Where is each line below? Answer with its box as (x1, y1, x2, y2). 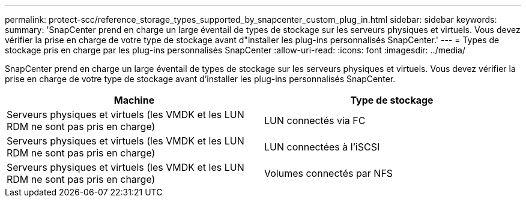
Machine (113, 94, 155, 106)
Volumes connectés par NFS (264, 167, 393, 179)
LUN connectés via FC (264, 114, 366, 126)
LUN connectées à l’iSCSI (264, 141, 380, 153)
